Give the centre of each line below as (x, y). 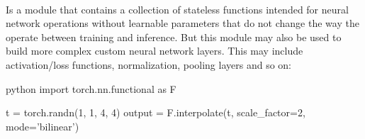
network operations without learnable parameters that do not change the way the (182, 23)
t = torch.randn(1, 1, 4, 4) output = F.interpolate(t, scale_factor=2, (156, 112)
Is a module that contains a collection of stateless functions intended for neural (177, 9)
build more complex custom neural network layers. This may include (155, 51)
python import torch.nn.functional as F (91, 88)
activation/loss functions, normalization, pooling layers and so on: (149, 64)
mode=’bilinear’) (43, 126)
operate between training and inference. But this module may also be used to (174, 37)
